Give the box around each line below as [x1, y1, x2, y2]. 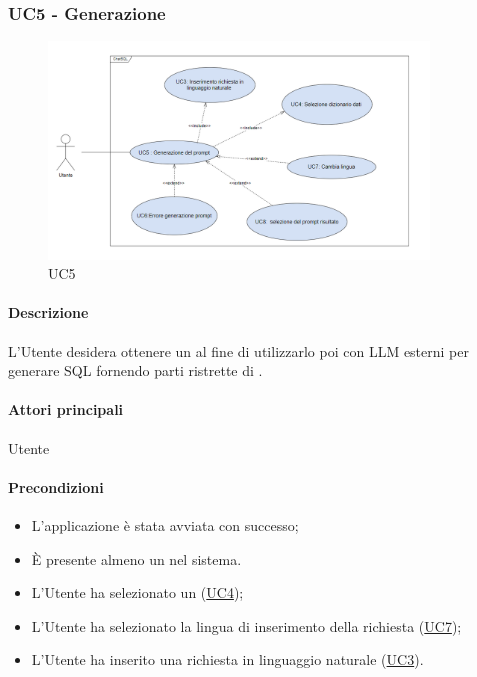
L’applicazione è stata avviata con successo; [31, 514, 299, 535]
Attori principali [8, 399, 124, 420]
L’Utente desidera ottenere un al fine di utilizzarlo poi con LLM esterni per [8, 340, 469, 361]
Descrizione [8, 302, 89, 323]
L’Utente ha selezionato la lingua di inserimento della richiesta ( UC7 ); [31, 615, 462, 636]
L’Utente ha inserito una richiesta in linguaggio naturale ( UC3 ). [31, 649, 424, 670]
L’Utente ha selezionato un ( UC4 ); [31, 582, 244, 603]
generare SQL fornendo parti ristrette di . [8, 360, 263, 381]
